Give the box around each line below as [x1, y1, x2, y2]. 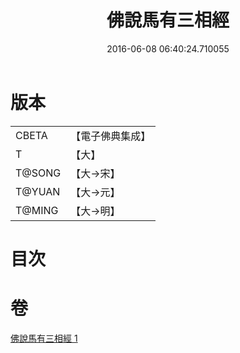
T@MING [15, 203, 59, 217]
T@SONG [15, 166, 62, 180]
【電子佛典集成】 [70, 129, 152, 143]
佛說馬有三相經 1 [10, 332, 78, 344]
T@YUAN [15, 184, 61, 198]
